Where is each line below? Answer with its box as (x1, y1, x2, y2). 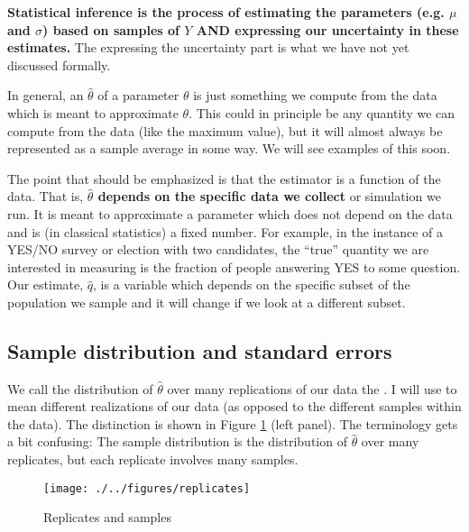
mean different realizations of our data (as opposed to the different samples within (7, 397, 462, 416)
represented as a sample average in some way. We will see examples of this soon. (7, 139, 451, 158)
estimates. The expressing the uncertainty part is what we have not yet (7, 38, 409, 57)
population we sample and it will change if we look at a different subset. (7, 292, 406, 311)
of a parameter (97, 86, 179, 105)
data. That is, (7, 187, 84, 206)
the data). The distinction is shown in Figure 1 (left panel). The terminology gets (7, 414, 458, 433)
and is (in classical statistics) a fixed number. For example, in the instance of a (7, 222, 444, 241)
